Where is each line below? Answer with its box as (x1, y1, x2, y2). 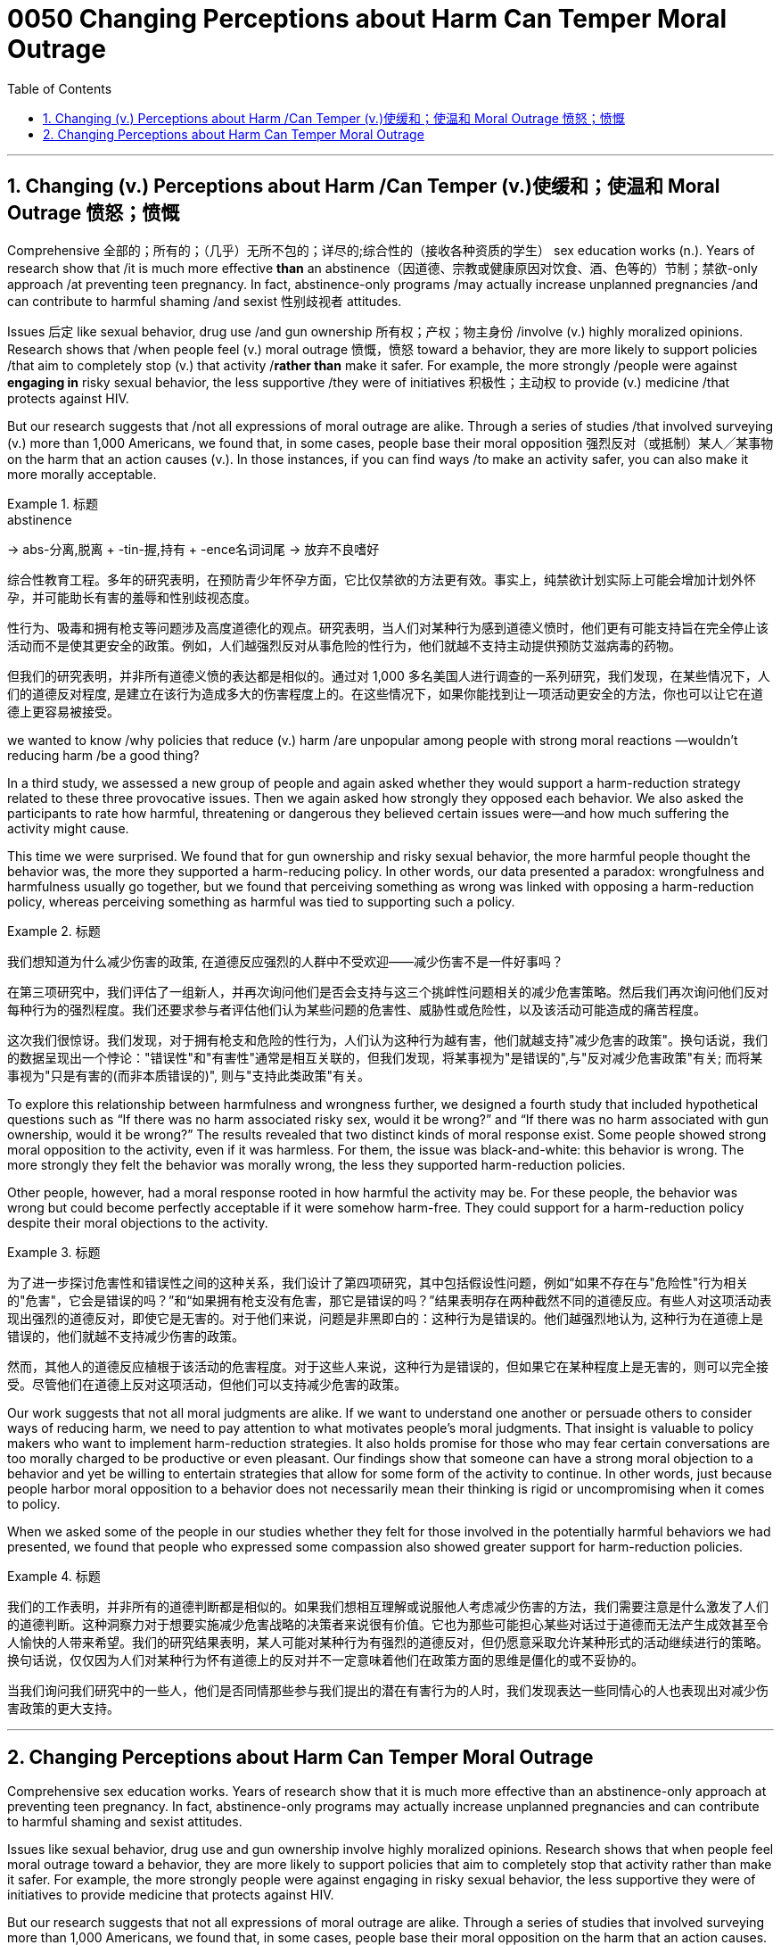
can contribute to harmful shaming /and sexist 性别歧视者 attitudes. (7, 293, 402, 309)
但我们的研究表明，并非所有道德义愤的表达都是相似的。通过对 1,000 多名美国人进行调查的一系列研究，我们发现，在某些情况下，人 (7, 667, 770, 683)
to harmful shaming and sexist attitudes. (7, 1814, 243, 1830)
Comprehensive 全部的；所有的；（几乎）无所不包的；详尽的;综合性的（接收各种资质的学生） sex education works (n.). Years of (7, 242, 755, 258)
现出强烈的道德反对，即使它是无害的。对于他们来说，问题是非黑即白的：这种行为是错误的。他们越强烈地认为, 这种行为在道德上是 (7, 1310, 763, 1326)
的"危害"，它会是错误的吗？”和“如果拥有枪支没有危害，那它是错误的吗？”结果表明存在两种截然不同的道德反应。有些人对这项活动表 (7, 1292, 772, 1308)
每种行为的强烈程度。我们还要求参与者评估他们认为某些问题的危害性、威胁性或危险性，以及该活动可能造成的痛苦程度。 (7, 1001, 706, 1017)
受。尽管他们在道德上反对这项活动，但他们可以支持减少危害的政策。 (7, 1376, 407, 1392)
